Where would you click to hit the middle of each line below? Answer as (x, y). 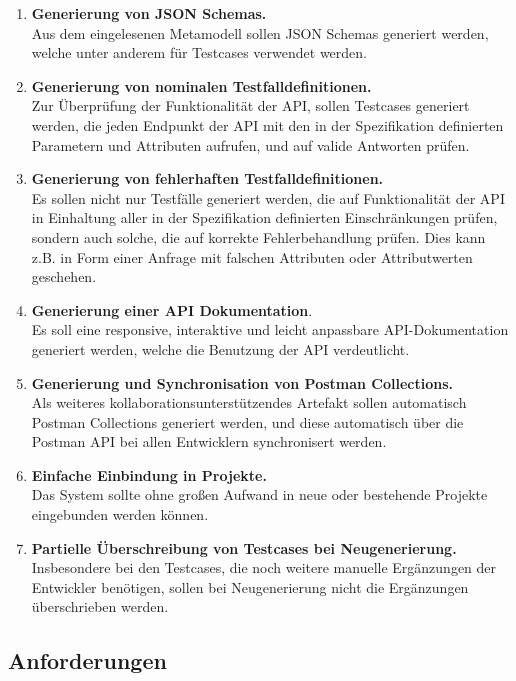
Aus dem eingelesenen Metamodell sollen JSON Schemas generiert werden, (260, 32)
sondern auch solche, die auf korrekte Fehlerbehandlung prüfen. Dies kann (258, 236)
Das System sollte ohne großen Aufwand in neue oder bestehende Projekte (259, 494)
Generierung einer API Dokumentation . (172, 309)
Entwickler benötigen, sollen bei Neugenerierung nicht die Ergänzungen (250, 586)
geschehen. (64, 276)
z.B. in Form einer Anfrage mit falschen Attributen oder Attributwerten (252, 256)
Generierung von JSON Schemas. (149, 13)
